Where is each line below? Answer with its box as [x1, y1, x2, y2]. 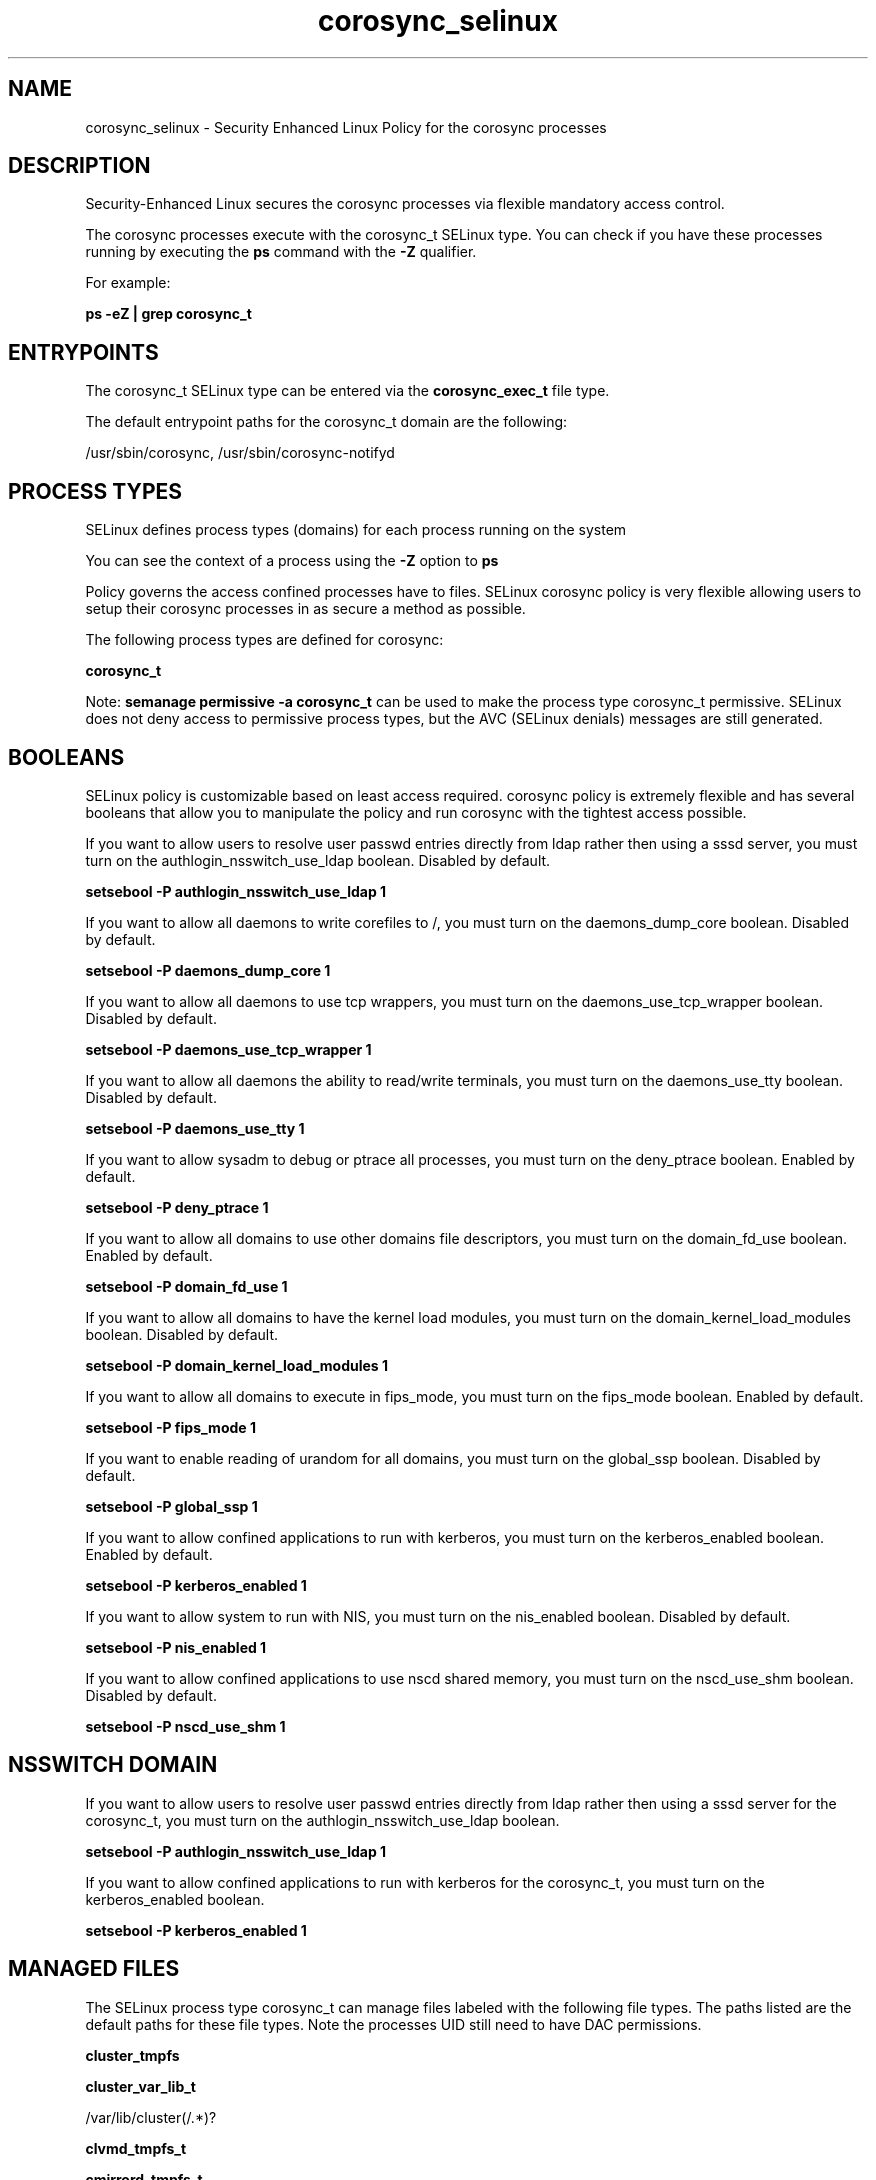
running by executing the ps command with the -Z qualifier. [85, 243, 477, 261]
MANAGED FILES [8, 1956, 180, 1982]
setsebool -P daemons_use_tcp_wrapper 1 [85, 1040, 372, 1058]
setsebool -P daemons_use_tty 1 [85, 1119, 305, 1137]
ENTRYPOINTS [8, 339, 159, 365]
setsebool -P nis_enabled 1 [85, 1638, 267, 1656]
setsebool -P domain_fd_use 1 [85, 1277, 288, 1295]
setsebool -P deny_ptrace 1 [85, 1198, 269, 1216]
